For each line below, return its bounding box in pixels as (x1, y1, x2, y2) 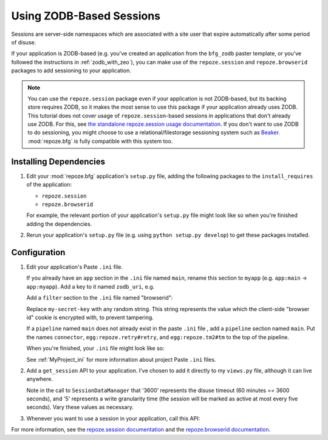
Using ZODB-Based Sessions (11, 9, 161, 22)
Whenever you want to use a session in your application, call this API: (26, 414, 200, 422)
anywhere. (26, 376, 53, 383)
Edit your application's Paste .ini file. (26, 263, 123, 270)
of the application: (26, 181, 72, 188)
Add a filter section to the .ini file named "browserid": (26, 294, 173, 301)
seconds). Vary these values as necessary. (26, 404, 134, 411)
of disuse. (11, 38, 36, 46)
